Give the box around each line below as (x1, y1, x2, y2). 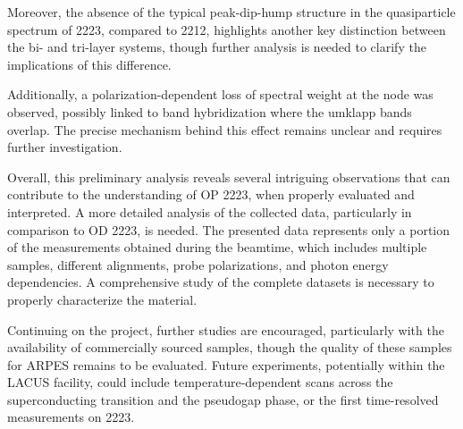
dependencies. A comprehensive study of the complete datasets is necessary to (7, 273, 434, 291)
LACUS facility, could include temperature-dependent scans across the (7, 373, 393, 391)
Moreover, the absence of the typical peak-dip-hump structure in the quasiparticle (7, 3, 456, 21)
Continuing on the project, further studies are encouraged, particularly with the (7, 320, 444, 339)
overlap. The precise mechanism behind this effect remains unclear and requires (7, 120, 442, 139)
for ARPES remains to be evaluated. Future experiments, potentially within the (7, 355, 445, 374)
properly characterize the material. (7, 290, 198, 308)
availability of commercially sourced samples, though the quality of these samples (7, 338, 452, 357)
